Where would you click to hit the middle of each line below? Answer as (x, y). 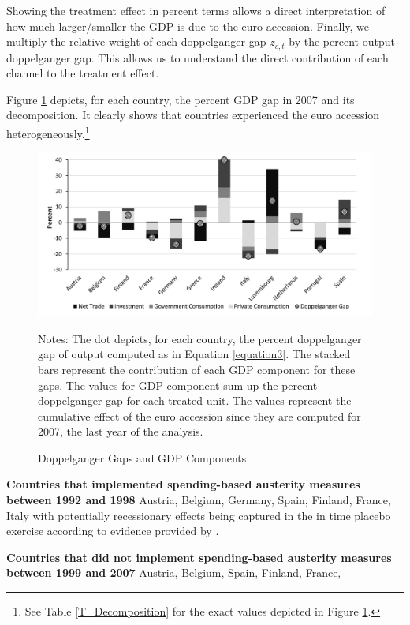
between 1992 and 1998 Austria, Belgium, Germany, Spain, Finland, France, (199, 500)
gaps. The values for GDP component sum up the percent (178, 385)
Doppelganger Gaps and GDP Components (142, 457)
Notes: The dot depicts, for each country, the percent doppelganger (200, 338)
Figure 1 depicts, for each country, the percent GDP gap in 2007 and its (181, 99)
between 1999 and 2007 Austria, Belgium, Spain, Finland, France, (174, 573)
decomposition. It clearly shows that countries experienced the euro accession (193, 115)
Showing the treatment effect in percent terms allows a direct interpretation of (196, 10)
